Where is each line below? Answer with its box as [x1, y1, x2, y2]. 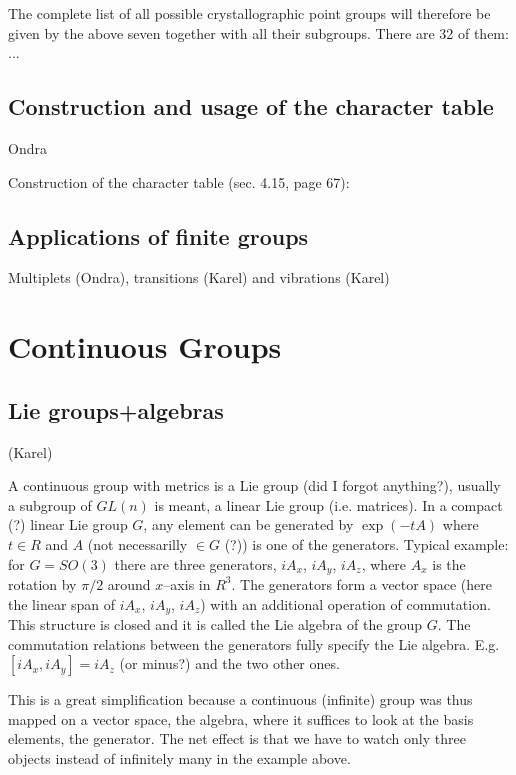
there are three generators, [114, 553, 277, 574]
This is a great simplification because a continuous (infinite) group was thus [8, 689, 473, 710]
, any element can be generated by [143, 514, 354, 535]
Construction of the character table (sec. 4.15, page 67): [8, 171, 350, 192]
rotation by [8, 573, 77, 594]
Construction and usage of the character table [8, 91, 494, 122]
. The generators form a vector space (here [231, 573, 492, 594]
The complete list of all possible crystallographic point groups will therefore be [8, 3, 491, 23]
